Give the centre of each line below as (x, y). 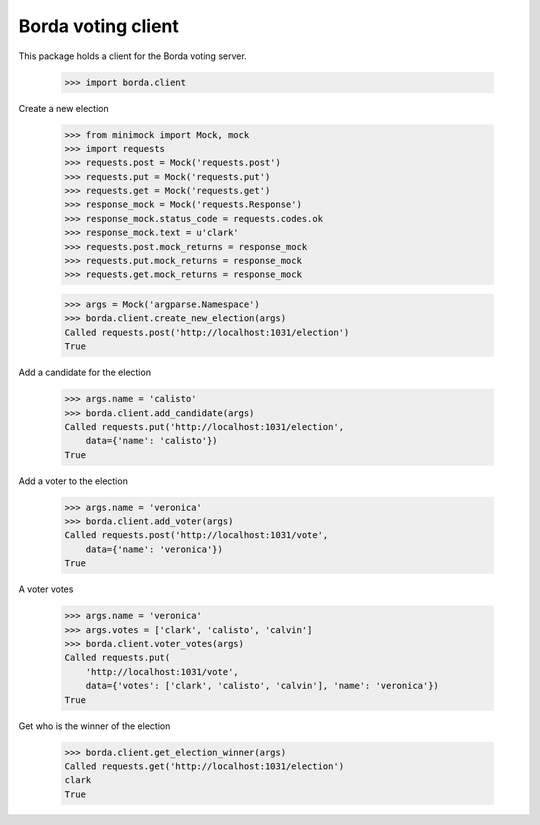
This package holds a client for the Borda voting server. (132, 56)
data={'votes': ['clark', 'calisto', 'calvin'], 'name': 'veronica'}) (262, 686)
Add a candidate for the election (85, 372)
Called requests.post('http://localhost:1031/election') (207, 332)
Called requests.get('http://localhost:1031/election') (204, 766)
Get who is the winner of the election (94, 726)
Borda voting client (99, 26)
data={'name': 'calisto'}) (152, 441)
